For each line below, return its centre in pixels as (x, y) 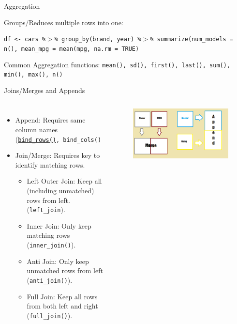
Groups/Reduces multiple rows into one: (64, 22)
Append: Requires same (50, 120)
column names (36, 129)
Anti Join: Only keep (58, 261)
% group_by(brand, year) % (98, 39)
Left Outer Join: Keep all (64, 181)
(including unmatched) (60, 191)
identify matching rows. (50, 164)
